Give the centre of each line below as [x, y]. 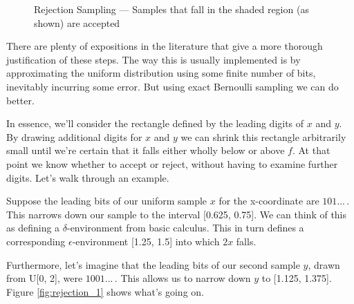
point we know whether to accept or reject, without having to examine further [172, 163]
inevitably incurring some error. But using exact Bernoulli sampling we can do [173, 86]
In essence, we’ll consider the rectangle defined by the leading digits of [155, 123]
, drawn [324, 264]
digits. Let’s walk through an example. [88, 177]
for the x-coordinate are [269, 201]
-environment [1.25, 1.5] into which [146, 241]
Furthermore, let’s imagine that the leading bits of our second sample [153, 264]
